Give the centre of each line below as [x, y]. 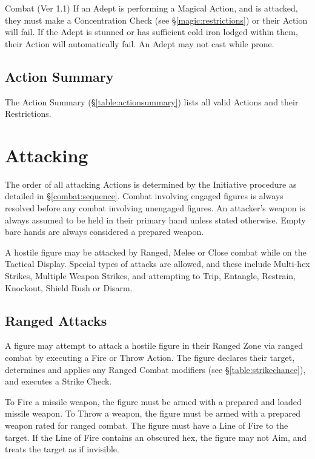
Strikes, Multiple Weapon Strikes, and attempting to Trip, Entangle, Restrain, [150, 276]
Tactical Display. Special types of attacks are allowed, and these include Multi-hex [157, 264]
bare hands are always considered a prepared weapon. [104, 232]
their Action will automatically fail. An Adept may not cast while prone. [140, 43]
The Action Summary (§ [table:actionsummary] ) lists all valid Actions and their [152, 101]
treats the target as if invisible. [62, 449]
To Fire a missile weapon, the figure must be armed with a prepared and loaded [153, 401]
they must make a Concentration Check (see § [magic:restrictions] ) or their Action [156, 20]
